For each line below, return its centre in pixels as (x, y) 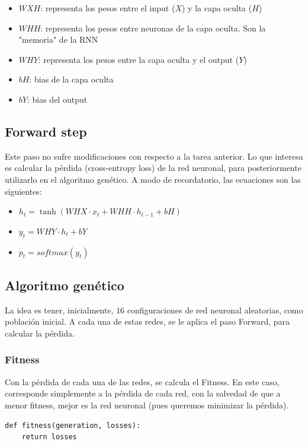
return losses (49, 437)
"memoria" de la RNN (58, 39)
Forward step (46, 131)
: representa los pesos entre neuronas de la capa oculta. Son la (153, 28)
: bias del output (57, 99)
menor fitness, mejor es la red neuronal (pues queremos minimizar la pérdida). (147, 405)
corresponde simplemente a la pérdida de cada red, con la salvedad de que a (143, 393)
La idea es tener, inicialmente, (59, 310)
